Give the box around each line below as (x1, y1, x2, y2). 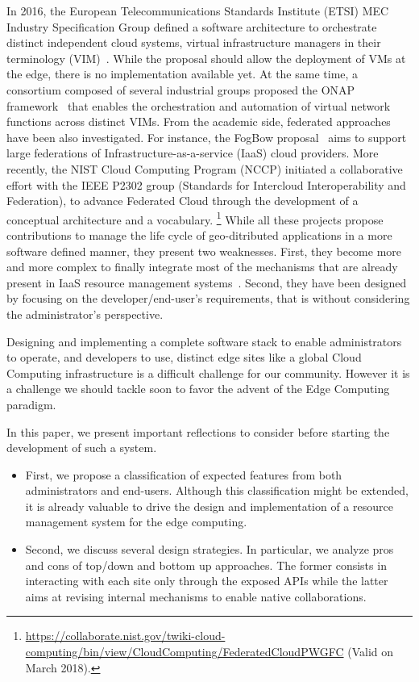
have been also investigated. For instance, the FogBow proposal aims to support (6, 128, 407, 145)
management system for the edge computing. (25, 513, 247, 530)
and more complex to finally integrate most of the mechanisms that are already (6, 258, 398, 275)
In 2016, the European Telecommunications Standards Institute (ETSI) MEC (6, 2, 389, 19)
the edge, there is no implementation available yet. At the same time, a (6, 65, 359, 82)
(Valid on (347, 643, 394, 660)
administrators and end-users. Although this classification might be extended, (25, 482, 409, 499)
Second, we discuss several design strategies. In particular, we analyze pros (25, 541, 394, 558)
